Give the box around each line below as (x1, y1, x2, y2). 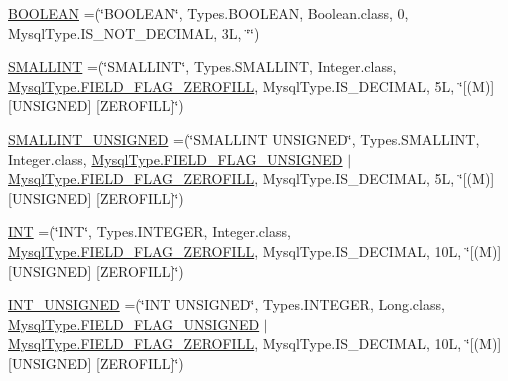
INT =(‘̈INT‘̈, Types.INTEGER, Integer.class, (8, 221, 291, 242)
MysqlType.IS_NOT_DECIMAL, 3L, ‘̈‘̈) (8, 22, 260, 43)
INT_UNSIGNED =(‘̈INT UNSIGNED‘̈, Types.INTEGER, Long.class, (8, 294, 445, 315)
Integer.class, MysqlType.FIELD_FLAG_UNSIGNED (8, 148, 343, 169)
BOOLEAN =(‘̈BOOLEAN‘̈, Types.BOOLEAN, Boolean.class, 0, (8, 3, 409, 23)
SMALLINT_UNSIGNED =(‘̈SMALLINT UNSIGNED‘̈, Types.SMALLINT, (8, 128, 480, 149)
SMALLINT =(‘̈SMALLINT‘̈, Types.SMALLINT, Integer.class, (8, 56, 397, 77)
